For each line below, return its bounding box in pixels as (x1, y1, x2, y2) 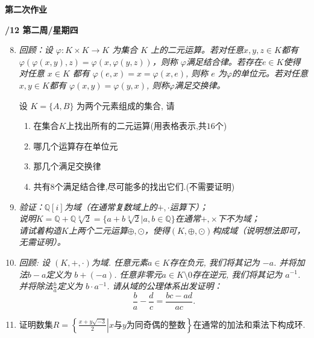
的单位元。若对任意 (232, 67, 309, 80)
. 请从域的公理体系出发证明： (107, 280, 222, 292)
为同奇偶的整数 (126, 321, 186, 330)
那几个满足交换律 (33, 160, 101, 172)
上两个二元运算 (68, 224, 128, 236)
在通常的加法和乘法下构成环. (193, 318, 306, 330)
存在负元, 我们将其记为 (169, 255, 260, 268)
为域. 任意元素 (91, 255, 148, 268)
